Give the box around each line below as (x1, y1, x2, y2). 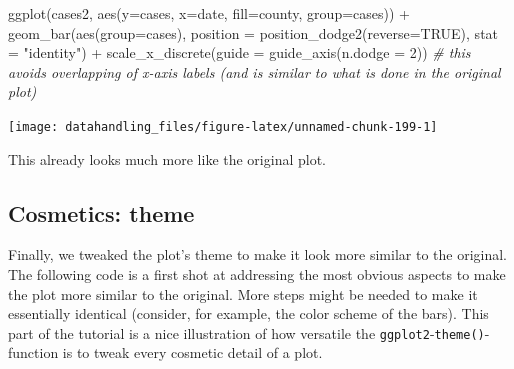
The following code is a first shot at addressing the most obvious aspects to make (8, 264, 506, 285)
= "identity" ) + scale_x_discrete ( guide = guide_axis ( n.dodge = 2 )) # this (8, 42, 471, 63)
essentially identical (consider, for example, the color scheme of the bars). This (8, 303, 489, 324)
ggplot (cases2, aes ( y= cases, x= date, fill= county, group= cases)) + (8, 3, 410, 23)
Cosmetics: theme (8, 197, 195, 228)
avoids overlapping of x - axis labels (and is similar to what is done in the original (8, 61, 501, 82)
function (8, 342, 59, 363)
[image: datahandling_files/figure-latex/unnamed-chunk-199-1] (8, 119, 438, 134)
